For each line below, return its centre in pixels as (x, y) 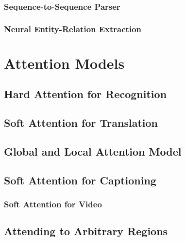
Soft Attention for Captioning (80, 180)
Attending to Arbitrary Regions (86, 231)
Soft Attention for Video (53, 204)
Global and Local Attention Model (93, 151)
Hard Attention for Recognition (85, 94)
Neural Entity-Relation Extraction (73, 29)
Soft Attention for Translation (81, 123)
